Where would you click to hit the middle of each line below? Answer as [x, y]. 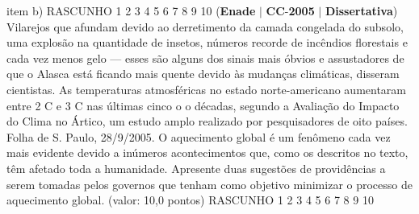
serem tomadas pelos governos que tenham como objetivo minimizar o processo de [209, 184]
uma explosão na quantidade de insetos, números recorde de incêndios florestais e [207, 42]
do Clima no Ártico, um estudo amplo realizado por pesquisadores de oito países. [207, 121]
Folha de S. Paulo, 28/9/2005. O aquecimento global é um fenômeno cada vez [199, 136]
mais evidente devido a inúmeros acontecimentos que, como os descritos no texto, [207, 152]
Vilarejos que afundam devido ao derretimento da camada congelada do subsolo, [205, 26]
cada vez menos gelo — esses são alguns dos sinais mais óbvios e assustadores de [205, 58]
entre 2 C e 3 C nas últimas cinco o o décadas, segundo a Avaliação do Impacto [203, 105]
